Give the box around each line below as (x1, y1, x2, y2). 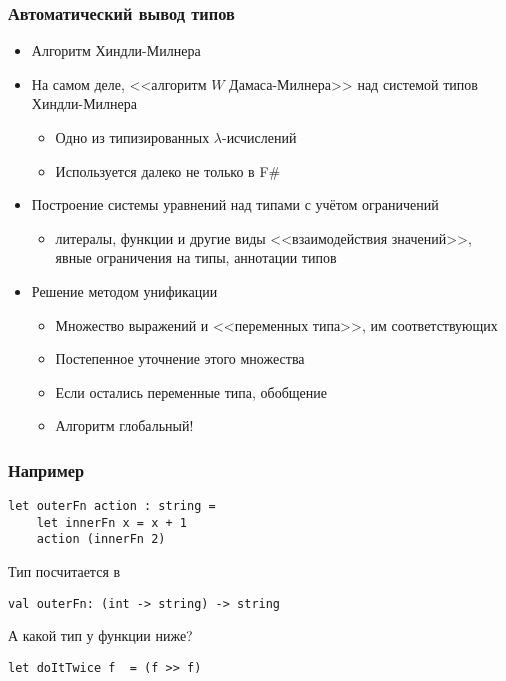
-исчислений (221, 127, 297, 147)
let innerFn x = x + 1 (36, 515, 187, 530)
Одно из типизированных (55, 127, 210, 147)
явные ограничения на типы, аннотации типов (55, 247, 337, 268)
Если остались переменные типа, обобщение (55, 381, 327, 402)
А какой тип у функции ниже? (8, 625, 193, 646)
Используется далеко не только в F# (55, 160, 281, 181)
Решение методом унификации (31, 280, 218, 301)
